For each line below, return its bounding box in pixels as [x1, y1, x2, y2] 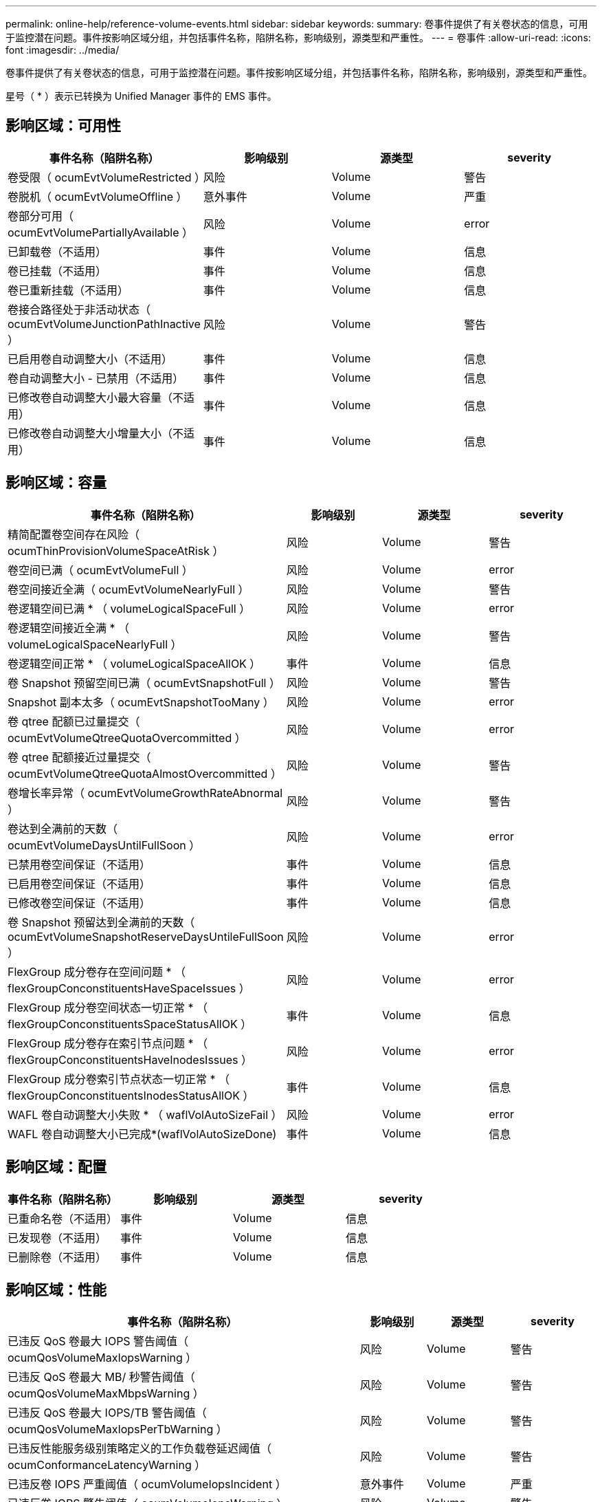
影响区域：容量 [5, 474, 107, 492]
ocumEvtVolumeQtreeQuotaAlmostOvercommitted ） [8, 766, 282, 781]
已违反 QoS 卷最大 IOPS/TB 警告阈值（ [8, 1406, 207, 1420]
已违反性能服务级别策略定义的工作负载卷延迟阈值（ [8, 1441, 272, 1456]
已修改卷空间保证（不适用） [8, 895, 151, 910]
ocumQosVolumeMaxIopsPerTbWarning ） [8, 1422, 227, 1437]
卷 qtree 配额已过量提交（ [8, 714, 140, 728]
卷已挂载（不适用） [8, 263, 107, 278]
